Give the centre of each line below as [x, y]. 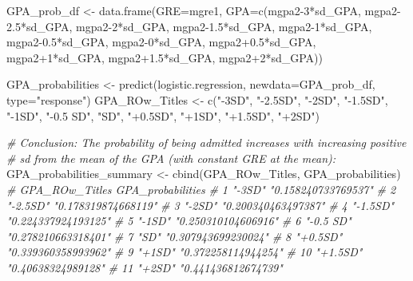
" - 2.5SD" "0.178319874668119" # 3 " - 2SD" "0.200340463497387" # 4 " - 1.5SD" [201, 205]
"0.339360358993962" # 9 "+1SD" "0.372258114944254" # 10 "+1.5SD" [185, 252]
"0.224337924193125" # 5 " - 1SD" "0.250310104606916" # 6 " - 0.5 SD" [179, 221]
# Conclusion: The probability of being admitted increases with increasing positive [206, 142]
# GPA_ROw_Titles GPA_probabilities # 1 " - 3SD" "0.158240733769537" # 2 [201, 189]
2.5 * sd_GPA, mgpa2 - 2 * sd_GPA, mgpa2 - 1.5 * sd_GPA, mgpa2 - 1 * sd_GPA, [189, 26]
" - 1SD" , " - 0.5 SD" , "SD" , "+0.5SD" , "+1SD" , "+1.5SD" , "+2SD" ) [163, 115]
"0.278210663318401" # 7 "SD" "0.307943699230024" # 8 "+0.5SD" [175, 236]
